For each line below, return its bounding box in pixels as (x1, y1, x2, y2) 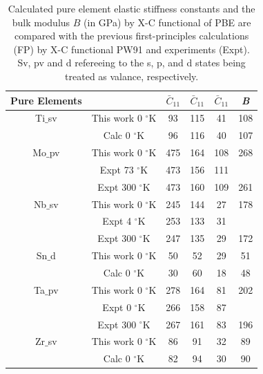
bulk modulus (12, 15, 70, 29)
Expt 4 (102, 214, 132, 228)
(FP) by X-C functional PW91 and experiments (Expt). (13, 41, 250, 56)
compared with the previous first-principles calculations (14, 28, 249, 43)
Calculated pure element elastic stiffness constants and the (8, 1, 255, 15)
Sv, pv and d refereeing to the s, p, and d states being (17, 55, 246, 70)
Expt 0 (102, 299, 132, 314)
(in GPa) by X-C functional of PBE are (84, 15, 251, 29)
